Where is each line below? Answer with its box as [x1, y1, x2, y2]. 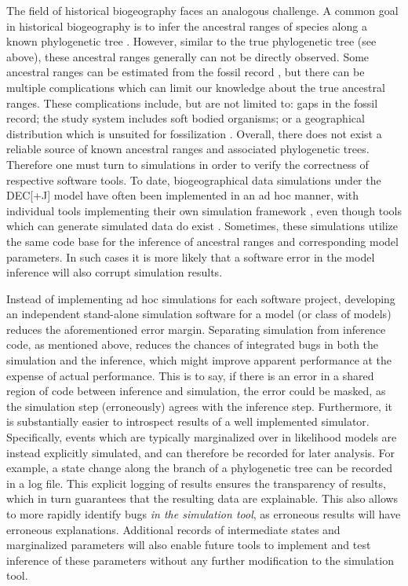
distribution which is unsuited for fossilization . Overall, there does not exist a [6, 125, 382, 141]
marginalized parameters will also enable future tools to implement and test [6, 537, 371, 553]
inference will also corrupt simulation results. [6, 264, 223, 280]
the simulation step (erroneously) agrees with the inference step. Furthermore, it [6, 397, 393, 414]
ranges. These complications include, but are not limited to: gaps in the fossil [6, 94, 378, 111]
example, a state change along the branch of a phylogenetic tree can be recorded [6, 460, 393, 476]
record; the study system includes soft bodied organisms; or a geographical [6, 110, 365, 126]
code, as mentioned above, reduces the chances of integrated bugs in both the [6, 336, 379, 353]
